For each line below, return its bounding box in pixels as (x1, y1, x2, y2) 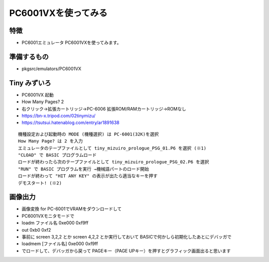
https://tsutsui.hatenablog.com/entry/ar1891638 (21, 120, 120, 126)
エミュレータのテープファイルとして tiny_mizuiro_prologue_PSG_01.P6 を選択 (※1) (18, 145, 207, 151)
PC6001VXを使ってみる (9, 7, 108, 18)
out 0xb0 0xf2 (21, 227, 51, 233)
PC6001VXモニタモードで (21, 213, 75, 219)
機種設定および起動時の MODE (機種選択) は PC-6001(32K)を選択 (18, 131, 159, 137)
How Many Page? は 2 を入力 (18, 138, 83, 144)
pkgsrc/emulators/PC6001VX (21, 65, 82, 72)
